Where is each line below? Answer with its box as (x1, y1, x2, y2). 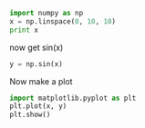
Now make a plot (9, 75, 73, 86)
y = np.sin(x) (9, 59, 64, 68)
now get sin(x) (9, 42, 64, 53)
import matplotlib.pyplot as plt (9, 94, 137, 103)
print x (9, 25, 39, 34)
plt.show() (9, 110, 51, 120)
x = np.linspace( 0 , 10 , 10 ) (9, 16, 117, 26)
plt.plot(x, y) (9, 102, 67, 111)
